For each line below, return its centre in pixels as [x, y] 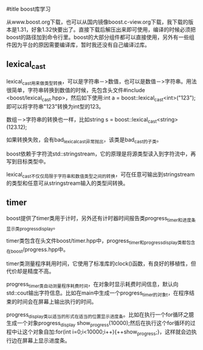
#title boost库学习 [29, 9]
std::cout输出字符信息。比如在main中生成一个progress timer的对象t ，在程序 [98, 293]
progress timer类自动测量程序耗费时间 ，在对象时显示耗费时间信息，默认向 [92, 284]
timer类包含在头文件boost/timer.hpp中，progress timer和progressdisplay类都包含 [101, 241]
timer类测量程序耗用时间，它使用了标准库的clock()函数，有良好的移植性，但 [101, 263]
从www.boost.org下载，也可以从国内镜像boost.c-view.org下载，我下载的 [97, 22]
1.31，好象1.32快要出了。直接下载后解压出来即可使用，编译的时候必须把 [106, 30]
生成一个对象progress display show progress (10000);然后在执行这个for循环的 [98, 324]
